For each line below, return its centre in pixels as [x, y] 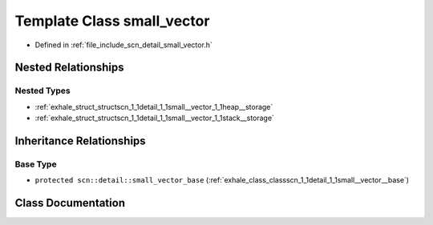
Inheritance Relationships [80, 141]
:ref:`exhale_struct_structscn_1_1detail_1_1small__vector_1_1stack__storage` [154, 118]
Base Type [36, 164]
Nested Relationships [69, 68]
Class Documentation [70, 203]
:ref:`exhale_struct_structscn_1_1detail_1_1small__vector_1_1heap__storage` [154, 106]
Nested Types [43, 90]
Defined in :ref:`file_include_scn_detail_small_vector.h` [123, 45]
